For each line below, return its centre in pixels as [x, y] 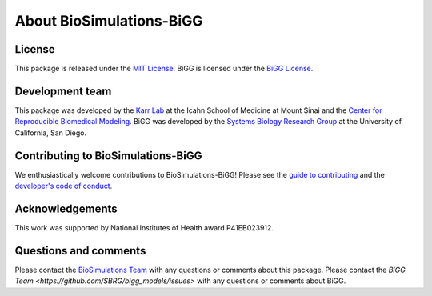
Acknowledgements [66, 208]
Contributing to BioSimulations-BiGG [108, 156]
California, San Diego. [51, 133]
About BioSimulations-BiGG [109, 21]
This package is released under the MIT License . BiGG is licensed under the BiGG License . [164, 69]
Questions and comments [80, 251]
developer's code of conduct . [64, 186]
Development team [63, 91]
